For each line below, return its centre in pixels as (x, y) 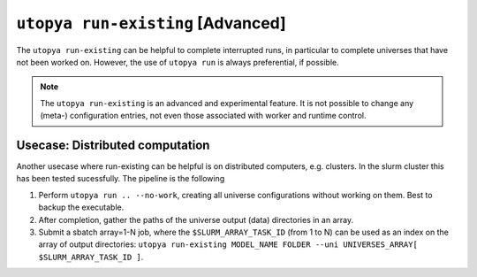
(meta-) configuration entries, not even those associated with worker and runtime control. (203, 116)
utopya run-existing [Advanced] (151, 23)
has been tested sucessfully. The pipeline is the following (121, 179)
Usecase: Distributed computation (113, 145)
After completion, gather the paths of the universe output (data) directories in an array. (196, 219)
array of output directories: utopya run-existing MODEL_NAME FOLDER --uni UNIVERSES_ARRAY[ (228, 244)
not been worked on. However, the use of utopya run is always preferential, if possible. (178, 62)
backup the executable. (81, 207)
